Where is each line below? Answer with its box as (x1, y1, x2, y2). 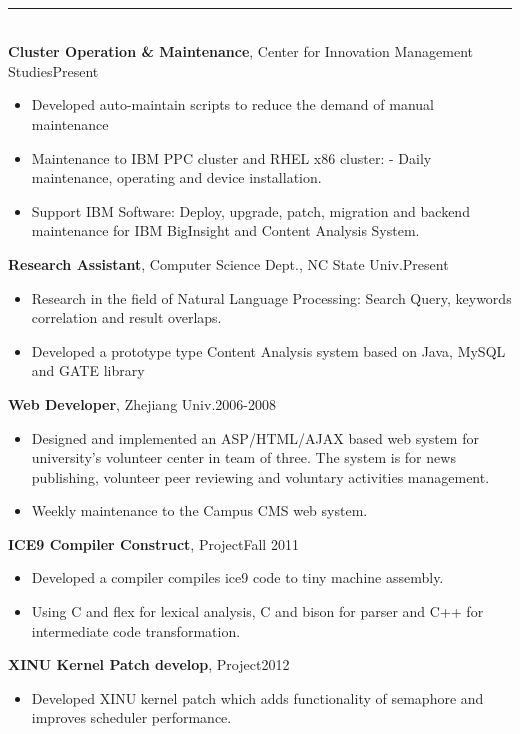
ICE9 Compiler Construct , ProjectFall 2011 (8, 533, 299, 554)
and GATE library (31, 360, 145, 381)
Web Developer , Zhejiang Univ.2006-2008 (8, 393, 276, 414)
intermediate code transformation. (31, 620, 241, 641)
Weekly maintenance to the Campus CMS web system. (31, 500, 368, 521)
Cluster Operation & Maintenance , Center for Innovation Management (8, 41, 473, 62)
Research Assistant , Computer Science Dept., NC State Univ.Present (8, 253, 449, 274)
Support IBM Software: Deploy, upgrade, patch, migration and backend (31, 200, 470, 221)
